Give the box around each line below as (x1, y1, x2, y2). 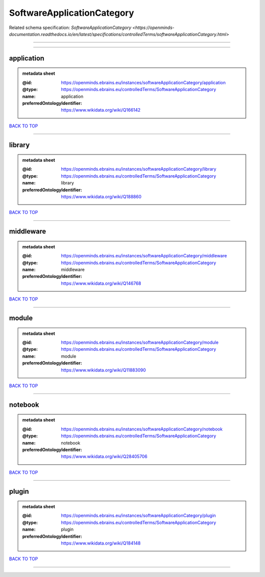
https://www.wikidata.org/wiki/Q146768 (61, 280, 141, 286)
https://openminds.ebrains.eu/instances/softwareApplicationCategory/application (61, 79, 226, 86)
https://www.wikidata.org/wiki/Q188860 (61, 194, 142, 200)
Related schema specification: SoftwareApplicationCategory (9, 25, 132, 30)
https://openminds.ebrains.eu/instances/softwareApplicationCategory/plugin (61, 513, 216, 518)
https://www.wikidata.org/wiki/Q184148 (61, 540, 141, 546)
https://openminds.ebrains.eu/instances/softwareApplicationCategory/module (61, 339, 219, 345)
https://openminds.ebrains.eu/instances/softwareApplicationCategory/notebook (61, 426, 223, 432)
